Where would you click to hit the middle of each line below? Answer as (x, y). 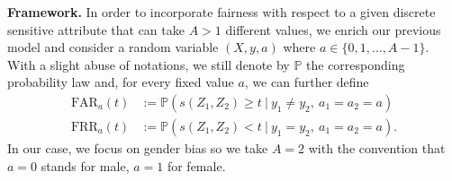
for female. (196, 165)
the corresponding (356, 64)
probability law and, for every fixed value (121, 82)
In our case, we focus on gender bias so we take (138, 148)
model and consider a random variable (113, 47)
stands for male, (85, 165)
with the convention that (377, 148)
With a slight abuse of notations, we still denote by (149, 64)
